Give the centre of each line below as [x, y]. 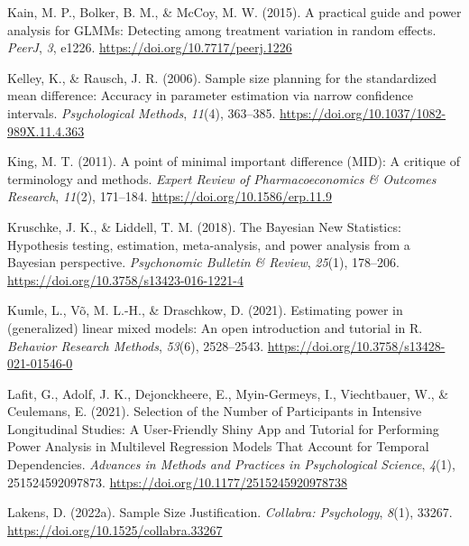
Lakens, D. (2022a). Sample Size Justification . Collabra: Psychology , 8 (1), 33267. [230, 512]
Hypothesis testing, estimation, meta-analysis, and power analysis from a [209, 244]
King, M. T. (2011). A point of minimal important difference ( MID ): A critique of [234, 161]
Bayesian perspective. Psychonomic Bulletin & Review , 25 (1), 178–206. [203, 262]
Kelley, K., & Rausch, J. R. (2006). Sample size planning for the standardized [222, 77]
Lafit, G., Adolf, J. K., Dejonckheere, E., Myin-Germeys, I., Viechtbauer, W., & [228, 393]
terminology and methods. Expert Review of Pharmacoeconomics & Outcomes [222, 178]
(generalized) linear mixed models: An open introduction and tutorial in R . [215, 327]
